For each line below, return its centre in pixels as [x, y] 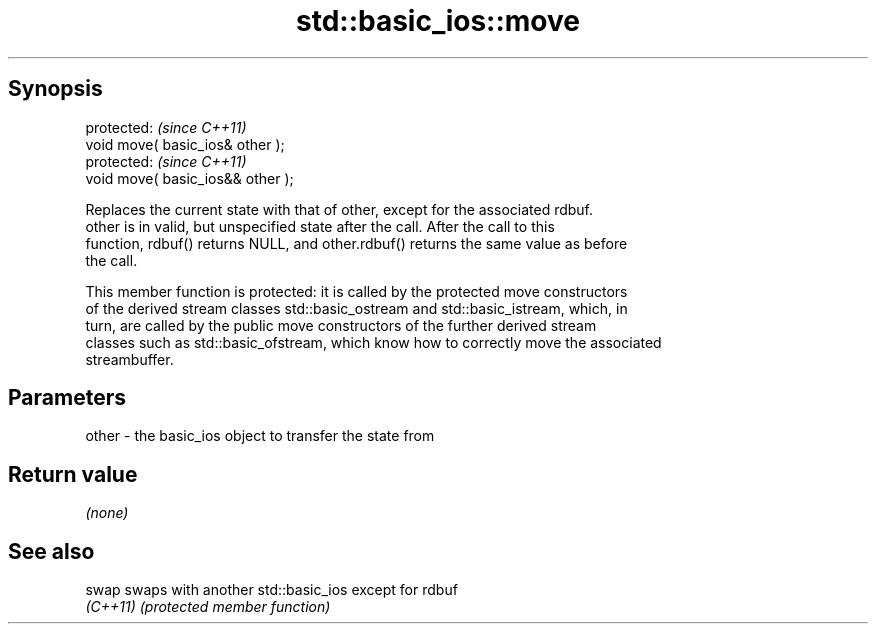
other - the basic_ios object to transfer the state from [260, 436]
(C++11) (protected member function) [208, 607]
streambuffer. [129, 359]
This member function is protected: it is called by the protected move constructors [356, 291]
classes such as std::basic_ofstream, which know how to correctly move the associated [373, 342]
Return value [73, 474]
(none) [107, 513]
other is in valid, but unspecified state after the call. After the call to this [320, 226]
